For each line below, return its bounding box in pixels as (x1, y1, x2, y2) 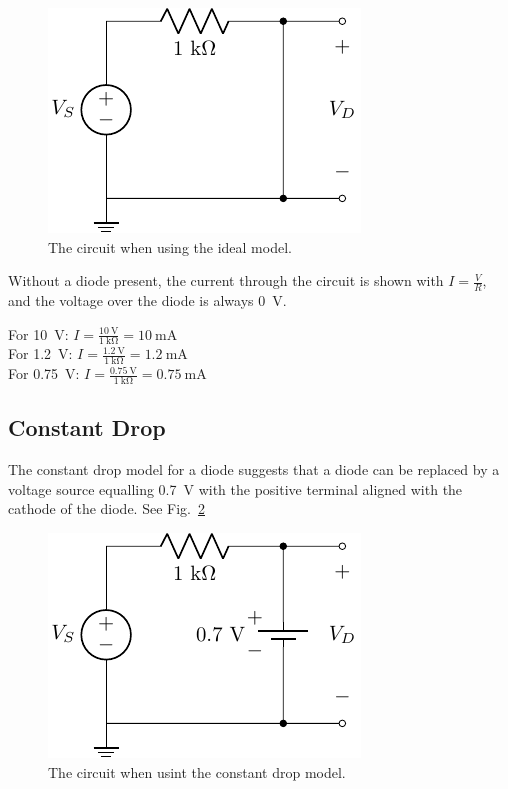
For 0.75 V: (8, 363, 80, 384)
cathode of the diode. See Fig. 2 (8, 498, 205, 519)
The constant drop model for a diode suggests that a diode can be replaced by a (8, 459, 500, 480)
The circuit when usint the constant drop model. (48, 761, 346, 782)
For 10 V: (8, 323, 69, 344)
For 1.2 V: (8, 343, 73, 364)
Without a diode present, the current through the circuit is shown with (8, 270, 444, 291)
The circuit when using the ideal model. (48, 236, 292, 257)
